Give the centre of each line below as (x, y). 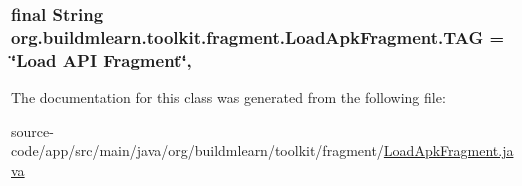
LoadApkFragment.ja (448, 150)
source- (32, 130)
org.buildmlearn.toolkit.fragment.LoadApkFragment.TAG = (258, 36)
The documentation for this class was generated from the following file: (228, 97)
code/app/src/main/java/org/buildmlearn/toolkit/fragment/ (197, 150)
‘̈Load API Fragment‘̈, (101, 59)
